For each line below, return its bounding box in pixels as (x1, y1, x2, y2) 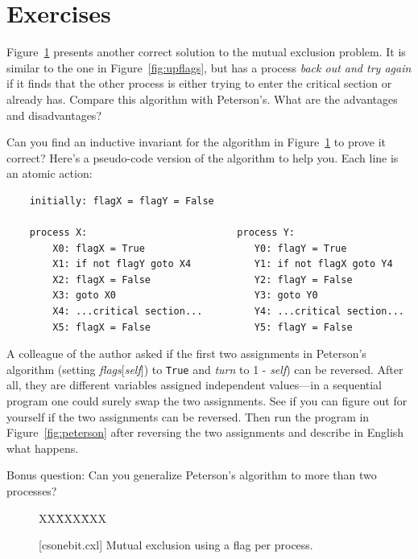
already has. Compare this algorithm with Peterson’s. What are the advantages (6, 90, 398, 107)
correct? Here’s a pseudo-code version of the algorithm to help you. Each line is (6, 149, 399, 166)
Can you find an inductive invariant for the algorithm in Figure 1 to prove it (6, 134, 387, 150)
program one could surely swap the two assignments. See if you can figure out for (6, 393, 408, 409)
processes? (6, 483, 57, 499)
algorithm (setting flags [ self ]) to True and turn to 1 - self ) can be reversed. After (6, 360, 404, 377)
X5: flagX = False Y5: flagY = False (52, 321, 353, 333)
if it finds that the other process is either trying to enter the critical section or (6, 75, 392, 92)
